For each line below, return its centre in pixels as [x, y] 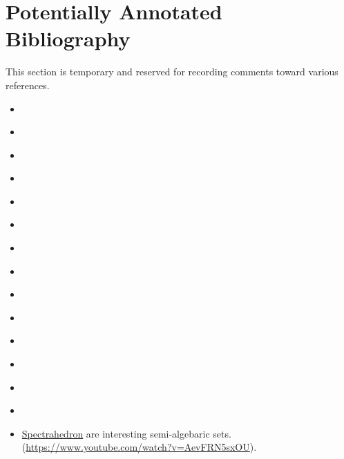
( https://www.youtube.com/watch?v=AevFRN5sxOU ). [139, 447]
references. [28, 85]
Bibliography [68, 38]
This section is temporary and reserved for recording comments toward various [172, 72]
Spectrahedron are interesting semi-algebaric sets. [126, 433]
